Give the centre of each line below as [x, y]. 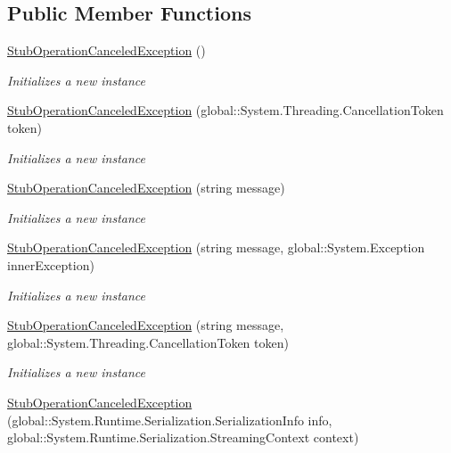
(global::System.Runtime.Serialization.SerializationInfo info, [170, 420]
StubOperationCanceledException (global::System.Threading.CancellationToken [225, 110]
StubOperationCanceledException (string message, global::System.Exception [216, 247]
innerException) [51, 264]
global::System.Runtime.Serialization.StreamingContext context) [183, 437]
